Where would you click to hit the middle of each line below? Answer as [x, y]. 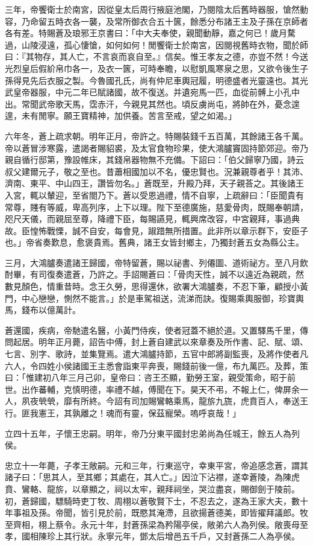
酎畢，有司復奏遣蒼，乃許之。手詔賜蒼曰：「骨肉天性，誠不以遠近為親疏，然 [154, 274]
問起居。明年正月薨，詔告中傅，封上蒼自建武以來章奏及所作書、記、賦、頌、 [156, 342]
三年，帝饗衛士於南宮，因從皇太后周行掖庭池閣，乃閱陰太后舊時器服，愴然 [152, 9]
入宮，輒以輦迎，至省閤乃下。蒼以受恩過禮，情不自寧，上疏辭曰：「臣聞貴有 [154, 195]
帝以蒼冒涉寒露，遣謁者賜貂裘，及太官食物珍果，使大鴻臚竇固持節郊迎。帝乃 [156, 148]
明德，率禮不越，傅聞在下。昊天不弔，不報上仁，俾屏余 [190, 389]
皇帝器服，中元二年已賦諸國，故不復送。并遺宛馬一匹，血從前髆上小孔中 [156, 92]
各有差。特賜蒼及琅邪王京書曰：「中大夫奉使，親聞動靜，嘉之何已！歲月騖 [150, 33]
